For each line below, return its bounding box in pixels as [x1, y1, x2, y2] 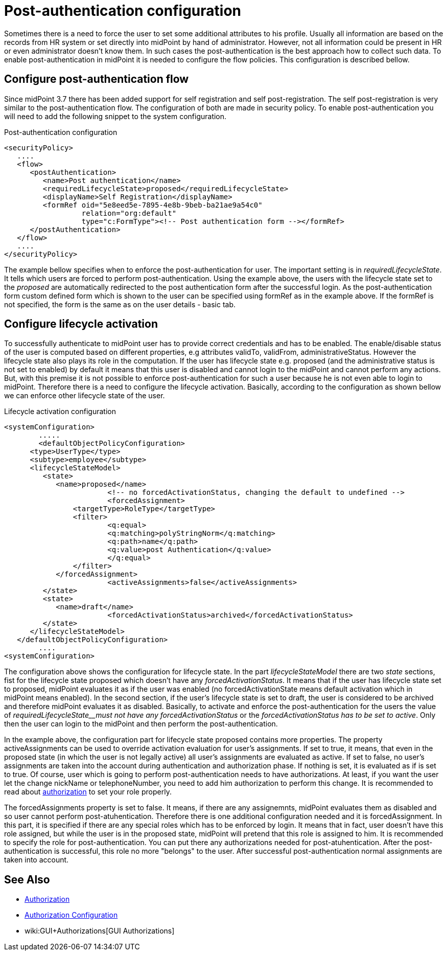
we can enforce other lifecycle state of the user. [4, 391, 165, 400]
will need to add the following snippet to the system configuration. [4, 111, 227, 121]
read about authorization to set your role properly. [4, 787, 172, 797]
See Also [4, 873, 50, 886]
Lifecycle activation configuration [4, 407, 116, 416]
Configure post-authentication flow [4, 73, 189, 86]
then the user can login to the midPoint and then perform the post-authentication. [4, 719, 278, 729]
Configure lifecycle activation [4, 317, 158, 331]
